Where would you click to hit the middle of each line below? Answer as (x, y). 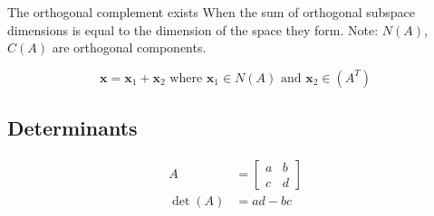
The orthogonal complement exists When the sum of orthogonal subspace (212, 12)
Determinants (72, 128)
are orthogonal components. (129, 47)
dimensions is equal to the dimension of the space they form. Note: (193, 29)
